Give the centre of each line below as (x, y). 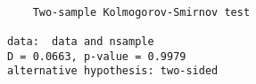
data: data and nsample (81, 41)
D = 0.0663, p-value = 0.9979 (97, 56)
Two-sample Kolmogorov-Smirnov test (141, 12)
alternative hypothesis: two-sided (113, 71)
